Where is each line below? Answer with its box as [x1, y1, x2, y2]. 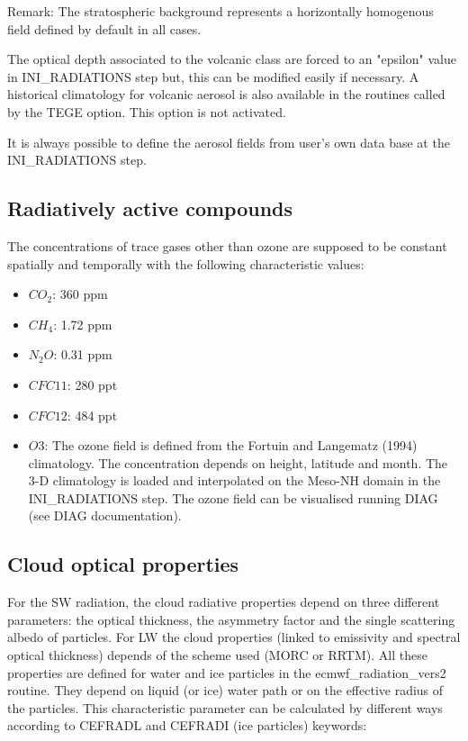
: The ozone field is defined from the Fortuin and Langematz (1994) [44, 436, 418, 455]
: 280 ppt [67, 375, 118, 393]
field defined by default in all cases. [7, 19, 202, 38]
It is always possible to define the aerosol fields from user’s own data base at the [7, 132, 450, 151]
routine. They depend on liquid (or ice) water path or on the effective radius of [7, 681, 444, 700]
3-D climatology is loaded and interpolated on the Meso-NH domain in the [28, 471, 441, 490]
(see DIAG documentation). [28, 506, 182, 525]
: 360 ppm [52, 285, 108, 303]
